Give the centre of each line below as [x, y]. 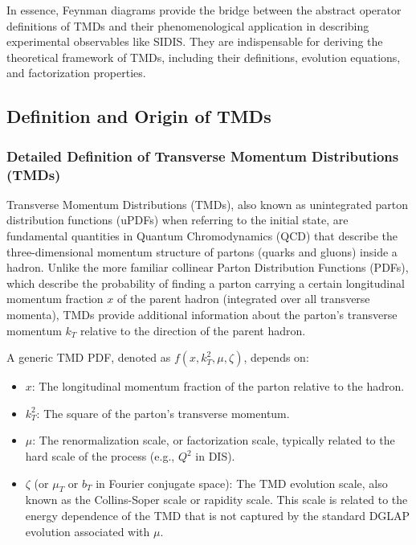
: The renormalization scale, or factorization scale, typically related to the [214, 440]
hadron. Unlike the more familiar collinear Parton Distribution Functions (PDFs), [208, 267]
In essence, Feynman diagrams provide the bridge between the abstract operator [204, 10]
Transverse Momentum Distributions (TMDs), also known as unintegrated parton [208, 204]
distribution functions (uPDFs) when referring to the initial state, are [177, 220]
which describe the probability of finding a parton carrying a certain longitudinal [206, 283]
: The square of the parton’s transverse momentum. [163, 413]
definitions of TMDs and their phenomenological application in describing [188, 25]
